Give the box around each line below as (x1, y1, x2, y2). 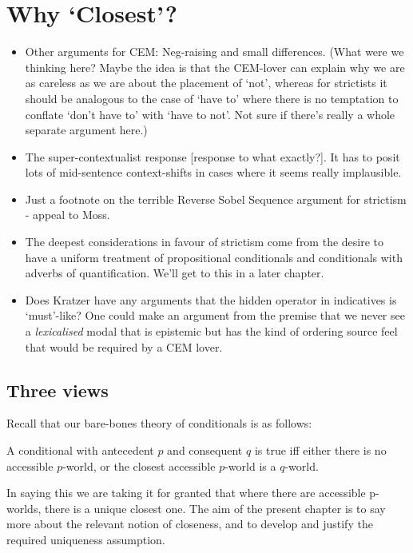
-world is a (224, 457, 276, 474)
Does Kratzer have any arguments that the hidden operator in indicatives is (25, 291, 397, 308)
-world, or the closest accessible (62, 457, 216, 474)
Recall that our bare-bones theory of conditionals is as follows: (6, 415, 312, 432)
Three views (6, 377, 109, 402)
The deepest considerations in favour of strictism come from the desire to (25, 233, 384, 250)
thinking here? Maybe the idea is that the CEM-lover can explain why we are (25, 58, 405, 75)
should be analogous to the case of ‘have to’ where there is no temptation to (25, 90, 399, 106)
